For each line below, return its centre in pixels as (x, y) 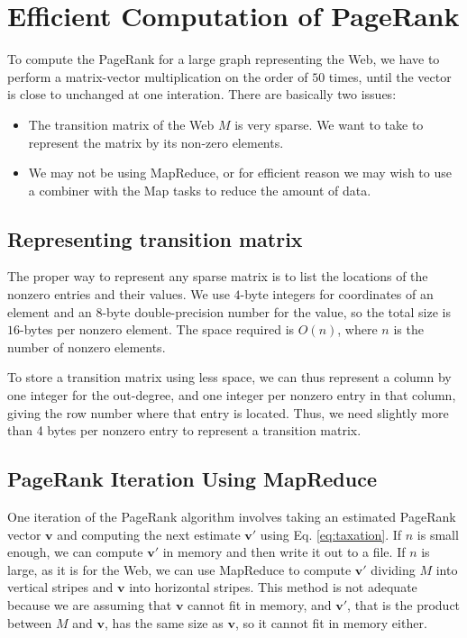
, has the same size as (164, 622)
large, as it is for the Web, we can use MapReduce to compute (179, 569)
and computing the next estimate (149, 534)
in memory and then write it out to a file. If (284, 552)
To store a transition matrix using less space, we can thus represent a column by (229, 377)
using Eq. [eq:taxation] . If (331, 534)
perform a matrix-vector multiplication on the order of (158, 76)
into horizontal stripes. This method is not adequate (273, 587)
